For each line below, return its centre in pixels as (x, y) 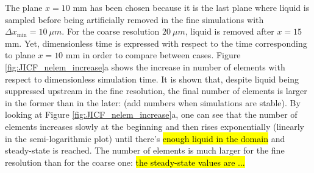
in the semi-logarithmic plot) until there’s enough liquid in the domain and (145, 138)
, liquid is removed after (230, 31)
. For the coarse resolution (111, 31)
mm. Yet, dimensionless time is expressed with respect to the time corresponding (156, 43)
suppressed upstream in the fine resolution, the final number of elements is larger (156, 91)
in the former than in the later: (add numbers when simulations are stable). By (153, 102)
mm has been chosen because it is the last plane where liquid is (191, 7)
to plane (20, 55)
